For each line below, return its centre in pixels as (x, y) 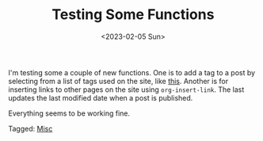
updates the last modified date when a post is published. (101, 97)
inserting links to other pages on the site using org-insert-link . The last (126, 90)
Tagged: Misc (30, 128)
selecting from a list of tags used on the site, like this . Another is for (118, 81)
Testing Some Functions (133, 15)
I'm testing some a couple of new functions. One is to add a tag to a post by (132, 72)
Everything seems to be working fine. (69, 113)
